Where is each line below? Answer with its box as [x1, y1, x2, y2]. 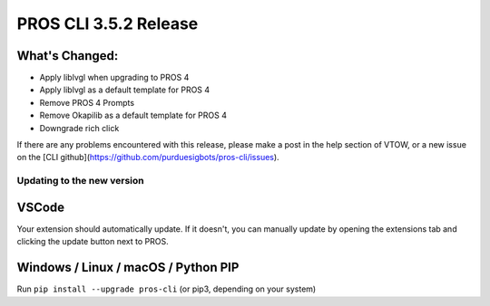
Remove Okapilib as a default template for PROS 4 [39, 110, 227, 121]
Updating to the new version [16, 175, 144, 187]
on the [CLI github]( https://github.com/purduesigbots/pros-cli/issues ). [16, 152, 280, 163]
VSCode [16, 199, 65, 215]
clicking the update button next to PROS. [16, 236, 169, 247]
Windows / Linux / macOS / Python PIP [16, 260, 240, 275]
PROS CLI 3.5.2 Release [16, 14, 199, 33]
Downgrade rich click [39, 122, 120, 133]
